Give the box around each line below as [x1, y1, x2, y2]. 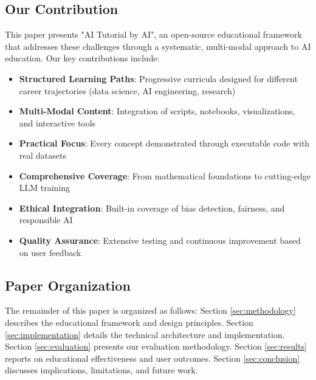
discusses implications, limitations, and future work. [5, 364, 198, 376]
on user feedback [19, 246, 81, 258]
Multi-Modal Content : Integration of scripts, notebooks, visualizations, [19, 105, 295, 117]
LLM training [19, 181, 70, 194]
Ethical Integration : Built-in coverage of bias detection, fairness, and [19, 201, 285, 214]
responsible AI [19, 213, 73, 226]
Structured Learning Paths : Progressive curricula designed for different [19, 72, 298, 85]
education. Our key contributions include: [5, 52, 160, 64]
